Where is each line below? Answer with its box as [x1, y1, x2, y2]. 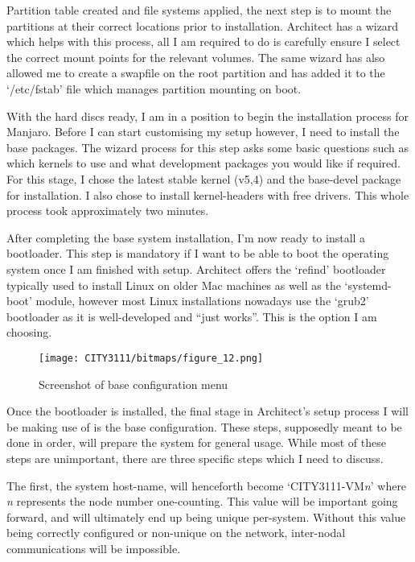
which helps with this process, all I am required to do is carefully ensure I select [6, 33, 401, 50]
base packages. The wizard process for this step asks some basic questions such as [6, 138, 409, 155]
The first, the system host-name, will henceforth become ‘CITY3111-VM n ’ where [6, 477, 407, 494]
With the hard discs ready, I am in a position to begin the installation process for [6, 107, 409, 124]
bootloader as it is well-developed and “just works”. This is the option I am [6, 308, 377, 324]
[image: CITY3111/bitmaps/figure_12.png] [39, 352, 264, 364]
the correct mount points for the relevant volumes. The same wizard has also [6, 48, 385, 65]
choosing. [6, 324, 52, 341]
